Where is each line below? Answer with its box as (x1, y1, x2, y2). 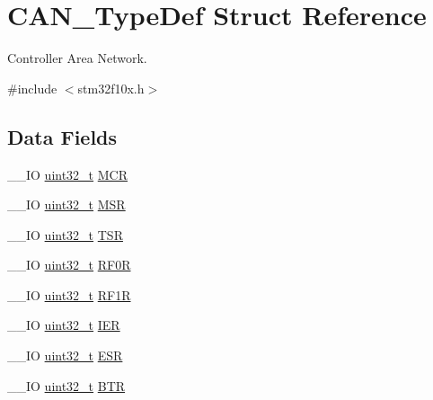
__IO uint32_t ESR (7, 346, 123, 365)
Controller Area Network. (7, 49, 147, 67)
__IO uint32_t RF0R (7, 255, 131, 274)
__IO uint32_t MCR (7, 164, 128, 183)
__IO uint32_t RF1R (7, 285, 131, 304)
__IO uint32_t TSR (7, 225, 123, 244)
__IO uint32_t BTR (7, 376, 126, 395)
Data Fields (7, 122, 118, 150)
